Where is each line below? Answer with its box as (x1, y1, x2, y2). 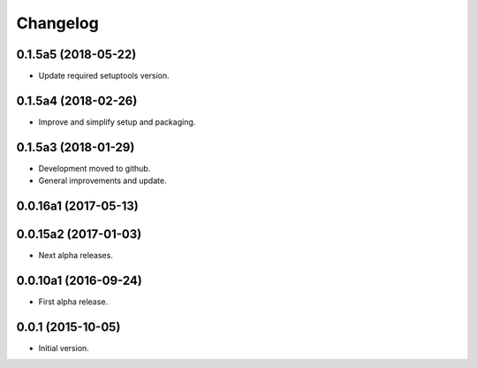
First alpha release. (38, 296, 109, 307)
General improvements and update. (38, 175, 167, 186)
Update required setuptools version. (38, 71, 170, 81)
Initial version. (38, 343, 90, 353)
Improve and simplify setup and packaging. (38, 116, 196, 127)
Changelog (16, 13, 99, 33)
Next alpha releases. (38, 250, 114, 261)
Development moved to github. (38, 163, 151, 173)
